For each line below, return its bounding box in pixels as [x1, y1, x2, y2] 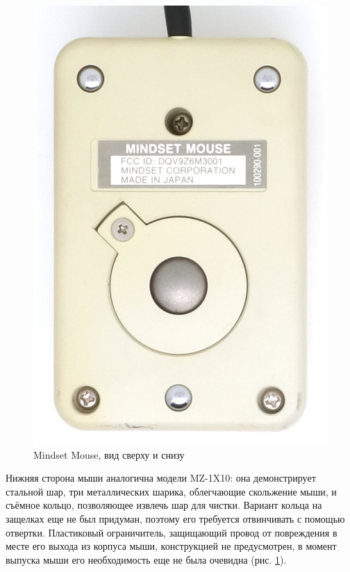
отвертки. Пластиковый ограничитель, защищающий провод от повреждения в [6, 525, 337, 539]
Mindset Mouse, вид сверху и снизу [33, 447, 185, 461]
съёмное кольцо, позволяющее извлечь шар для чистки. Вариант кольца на [6, 498, 322, 512]
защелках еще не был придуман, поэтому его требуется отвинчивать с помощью [6, 511, 345, 525]
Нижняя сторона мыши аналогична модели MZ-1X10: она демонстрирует [6, 471, 316, 485]
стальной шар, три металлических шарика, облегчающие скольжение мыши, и [6, 484, 337, 498]
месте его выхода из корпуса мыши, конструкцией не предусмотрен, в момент [6, 539, 337, 553]
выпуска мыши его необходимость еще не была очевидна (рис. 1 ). [6, 552, 287, 566]
